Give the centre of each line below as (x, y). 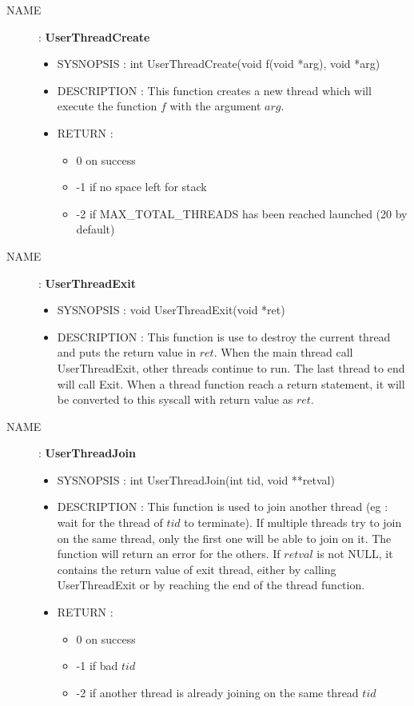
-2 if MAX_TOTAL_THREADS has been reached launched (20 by (242, 213)
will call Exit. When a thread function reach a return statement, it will (231, 383)
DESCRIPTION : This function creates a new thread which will (214, 90)
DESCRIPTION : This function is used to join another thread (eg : (223, 507)
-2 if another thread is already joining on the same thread (217, 692)
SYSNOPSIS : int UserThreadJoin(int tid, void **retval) (196, 479)
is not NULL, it (355, 554)
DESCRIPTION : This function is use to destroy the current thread (224, 336)
